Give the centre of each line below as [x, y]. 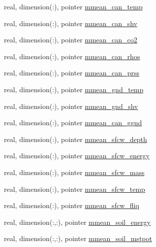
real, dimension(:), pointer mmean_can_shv [71, 23]
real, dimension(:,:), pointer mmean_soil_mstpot [78, 238]
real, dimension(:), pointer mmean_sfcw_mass [74, 172]
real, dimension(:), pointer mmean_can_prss [72, 73]
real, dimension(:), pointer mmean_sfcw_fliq [72, 205]
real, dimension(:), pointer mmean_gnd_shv [71, 106]
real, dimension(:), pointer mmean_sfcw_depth [76, 139]
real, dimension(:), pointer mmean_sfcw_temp [75, 189]
